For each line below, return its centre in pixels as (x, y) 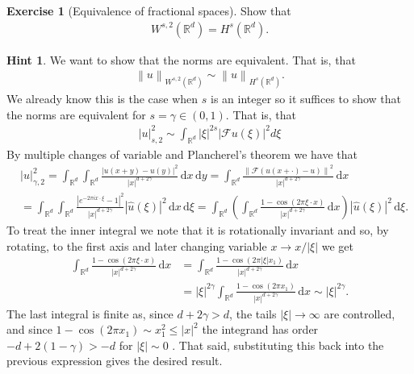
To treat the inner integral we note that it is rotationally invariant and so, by (198, 229)
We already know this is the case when (102, 99)
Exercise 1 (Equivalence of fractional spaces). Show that (149, 10)
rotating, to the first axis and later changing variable (137, 245)
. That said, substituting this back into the (278, 345)
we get (337, 245)
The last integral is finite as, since (90, 313)
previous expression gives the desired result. (115, 361)
